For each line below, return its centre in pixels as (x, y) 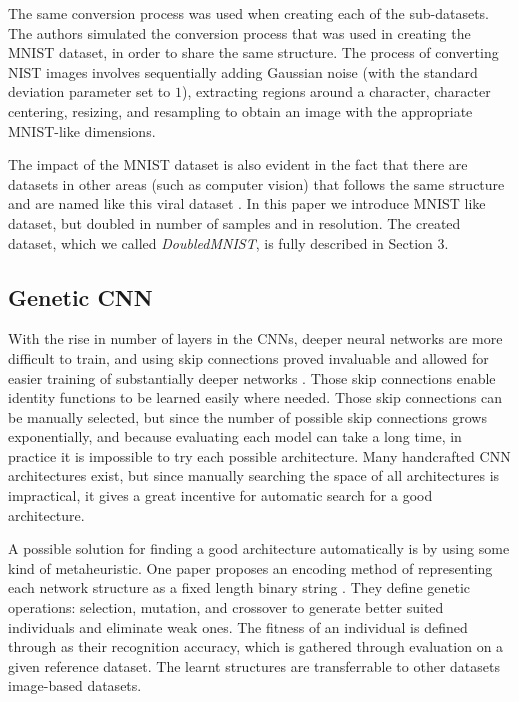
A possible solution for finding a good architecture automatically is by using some (259, 548)
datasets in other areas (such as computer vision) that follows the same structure (256, 183)
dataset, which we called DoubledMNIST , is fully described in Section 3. (228, 242)
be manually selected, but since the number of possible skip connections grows (247, 416)
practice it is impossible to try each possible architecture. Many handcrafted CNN (259, 455)
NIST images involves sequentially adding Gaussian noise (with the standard (243, 71)
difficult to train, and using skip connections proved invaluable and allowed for (248, 357)
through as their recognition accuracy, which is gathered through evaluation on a (256, 646)
